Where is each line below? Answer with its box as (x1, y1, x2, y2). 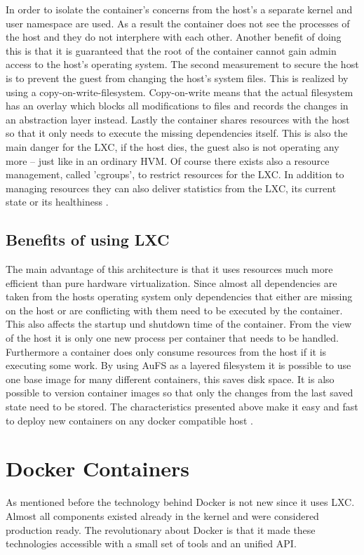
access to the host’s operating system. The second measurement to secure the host (6, 57, 359, 72)
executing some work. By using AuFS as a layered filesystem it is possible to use (6, 358, 351, 373)
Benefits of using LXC (6, 229, 170, 250)
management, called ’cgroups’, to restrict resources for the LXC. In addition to (6, 167, 344, 182)
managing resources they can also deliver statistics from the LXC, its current (6, 180, 337, 195)
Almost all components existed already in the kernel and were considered (6, 508, 319, 523)
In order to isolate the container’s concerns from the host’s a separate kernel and (6, 2, 353, 16)
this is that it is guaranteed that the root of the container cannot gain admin (6, 43, 337, 58)
